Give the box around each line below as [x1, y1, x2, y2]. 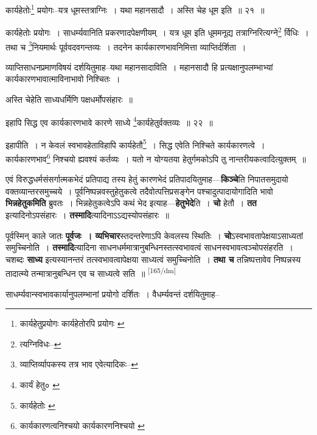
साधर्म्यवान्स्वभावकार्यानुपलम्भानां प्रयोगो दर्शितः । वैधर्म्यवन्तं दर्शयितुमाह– [5, 287, 220, 300]
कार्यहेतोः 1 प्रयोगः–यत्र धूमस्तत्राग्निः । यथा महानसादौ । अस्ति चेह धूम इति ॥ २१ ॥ [5, 2, 265, 16]
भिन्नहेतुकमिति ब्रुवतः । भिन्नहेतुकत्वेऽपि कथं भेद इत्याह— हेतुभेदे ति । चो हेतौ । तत [5, 197, 257, 209]
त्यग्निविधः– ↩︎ [19, 337, 61, 350]
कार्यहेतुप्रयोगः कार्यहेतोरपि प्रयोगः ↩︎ [19, 317, 125, 330]
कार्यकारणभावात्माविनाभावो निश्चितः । [5, 72, 120, 85]
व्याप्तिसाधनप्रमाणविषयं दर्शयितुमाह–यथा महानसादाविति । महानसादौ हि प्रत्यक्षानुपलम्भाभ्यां [5, 60, 273, 73]
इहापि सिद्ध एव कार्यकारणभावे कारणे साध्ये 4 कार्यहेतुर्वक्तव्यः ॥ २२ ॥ [5, 114, 213, 128]
